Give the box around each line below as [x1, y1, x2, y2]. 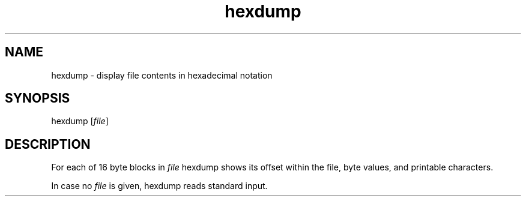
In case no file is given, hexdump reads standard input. [51, 181, 268, 191]
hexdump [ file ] [51, 116, 109, 127]
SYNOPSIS [5, 91, 70, 106]
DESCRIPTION [5, 136, 91, 152]
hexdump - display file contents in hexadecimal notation [51, 70, 273, 80]
